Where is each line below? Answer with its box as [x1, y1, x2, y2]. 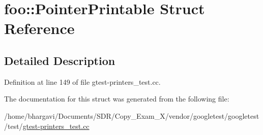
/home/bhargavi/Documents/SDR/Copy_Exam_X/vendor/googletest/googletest [4, 110, 259, 121]
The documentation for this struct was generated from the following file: [4, 93, 229, 104]
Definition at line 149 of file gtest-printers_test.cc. [4, 76, 161, 87]
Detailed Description [4, 52, 115, 68]
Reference [4, 18, 75, 39]
